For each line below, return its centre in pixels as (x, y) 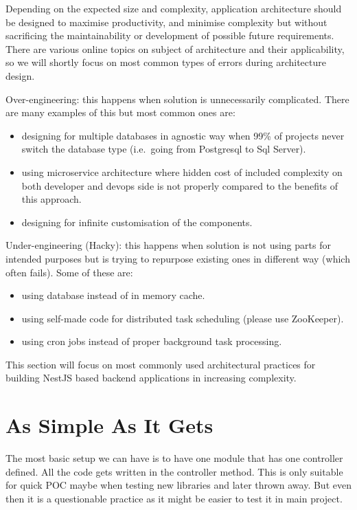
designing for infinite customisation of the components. (137, 222)
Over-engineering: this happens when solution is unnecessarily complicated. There (177, 99)
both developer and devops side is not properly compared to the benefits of (180, 185)
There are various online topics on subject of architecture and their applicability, (175, 48)
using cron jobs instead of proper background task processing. (152, 341)
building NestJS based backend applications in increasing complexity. (151, 378)
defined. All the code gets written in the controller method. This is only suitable (174, 471)
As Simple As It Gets (110, 425)
